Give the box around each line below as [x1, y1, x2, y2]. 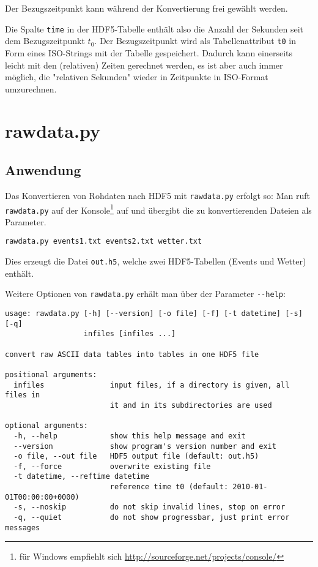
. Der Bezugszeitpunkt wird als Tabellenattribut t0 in [94, 34, 296, 47]
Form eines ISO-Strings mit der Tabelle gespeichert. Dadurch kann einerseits [5, 46, 293, 59]
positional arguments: [5, 370, 97, 379]
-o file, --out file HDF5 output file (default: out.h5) [13, 452, 259, 461]
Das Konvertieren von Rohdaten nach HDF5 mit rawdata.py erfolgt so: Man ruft [5, 189, 310, 201]
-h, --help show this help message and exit [13, 431, 246, 440]
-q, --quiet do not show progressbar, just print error [13, 513, 290, 522]
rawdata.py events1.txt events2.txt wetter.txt [5, 237, 202, 246]
